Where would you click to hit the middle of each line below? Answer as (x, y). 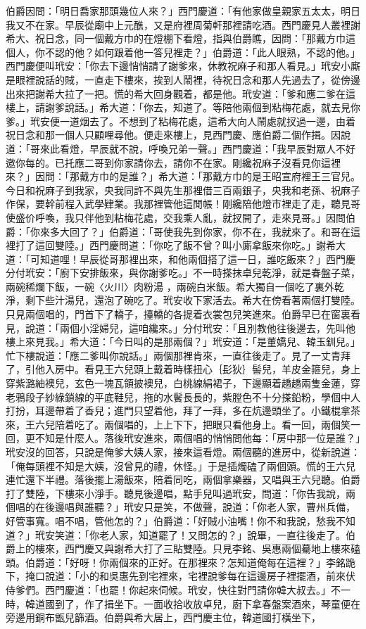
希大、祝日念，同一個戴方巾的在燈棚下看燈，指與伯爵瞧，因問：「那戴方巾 (176, 38)
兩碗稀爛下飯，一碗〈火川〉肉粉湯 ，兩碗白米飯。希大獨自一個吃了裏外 (170, 286)
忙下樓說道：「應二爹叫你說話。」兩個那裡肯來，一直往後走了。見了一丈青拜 (178, 355)
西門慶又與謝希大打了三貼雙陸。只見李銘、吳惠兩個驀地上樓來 (207, 548)
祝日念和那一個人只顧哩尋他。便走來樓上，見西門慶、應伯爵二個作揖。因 (173, 135)
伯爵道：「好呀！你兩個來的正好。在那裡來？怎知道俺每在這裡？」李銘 (185, 562)
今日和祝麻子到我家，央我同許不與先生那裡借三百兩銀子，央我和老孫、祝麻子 (183, 190)
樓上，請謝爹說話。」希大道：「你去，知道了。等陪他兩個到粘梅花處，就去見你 (183, 107)
